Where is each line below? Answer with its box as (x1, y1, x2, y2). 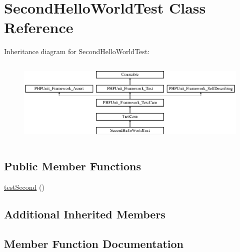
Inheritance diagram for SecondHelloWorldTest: (4, 46, 150, 57)
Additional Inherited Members (4, 206, 165, 221)
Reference (4, 17, 73, 38)
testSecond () (4, 181, 44, 192)
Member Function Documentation (4, 235, 184, 251)
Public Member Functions (4, 158, 141, 173)
